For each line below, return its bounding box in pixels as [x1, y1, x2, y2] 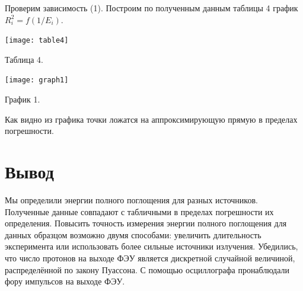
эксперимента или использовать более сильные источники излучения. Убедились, [5, 240, 298, 252]
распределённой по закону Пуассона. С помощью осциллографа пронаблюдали [5, 263, 290, 276]
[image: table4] [5, 36, 69, 45]
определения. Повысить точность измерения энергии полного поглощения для [5, 217, 287, 229]
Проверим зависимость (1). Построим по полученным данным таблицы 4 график [5, 2, 298, 14]
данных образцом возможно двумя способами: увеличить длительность [5, 228, 261, 241]
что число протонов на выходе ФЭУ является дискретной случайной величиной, [5, 251, 295, 264]
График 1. [5, 93, 40, 105]
